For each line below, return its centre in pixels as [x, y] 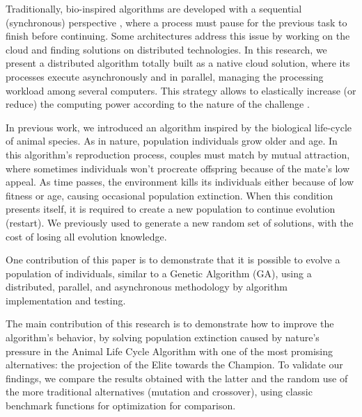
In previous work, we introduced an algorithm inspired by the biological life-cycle [179, 127]
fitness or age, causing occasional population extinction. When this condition [170, 195]
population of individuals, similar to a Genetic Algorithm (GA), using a [159, 273]
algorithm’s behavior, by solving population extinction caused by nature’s [163, 337]
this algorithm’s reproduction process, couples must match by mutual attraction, [178, 154]
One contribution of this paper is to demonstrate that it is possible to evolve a [173, 260]
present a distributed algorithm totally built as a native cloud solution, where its [178, 63]
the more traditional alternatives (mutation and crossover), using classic [159, 392]
